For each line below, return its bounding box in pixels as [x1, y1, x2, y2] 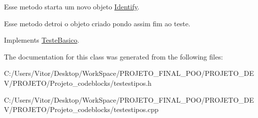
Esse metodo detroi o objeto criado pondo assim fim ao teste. [4, 18, 190, 28]
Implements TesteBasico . [4, 35, 80, 45]
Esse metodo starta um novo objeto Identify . [4, 1, 140, 11]
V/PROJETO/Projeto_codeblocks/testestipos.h [4, 77, 152, 88]
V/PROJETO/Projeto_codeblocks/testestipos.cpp [4, 104, 159, 115]
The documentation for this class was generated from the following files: [4, 51, 223, 61]
